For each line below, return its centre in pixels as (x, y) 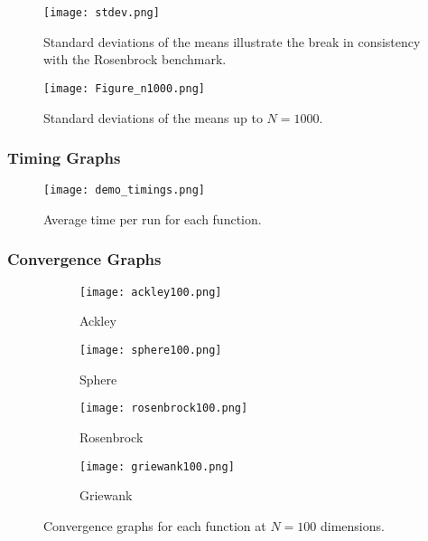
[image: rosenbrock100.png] (164, 408)
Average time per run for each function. (153, 218)
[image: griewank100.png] (157, 466)
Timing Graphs (64, 158)
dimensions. (352, 525)
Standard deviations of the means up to (153, 117)
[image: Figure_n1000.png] (124, 88)
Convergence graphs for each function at (155, 525)
